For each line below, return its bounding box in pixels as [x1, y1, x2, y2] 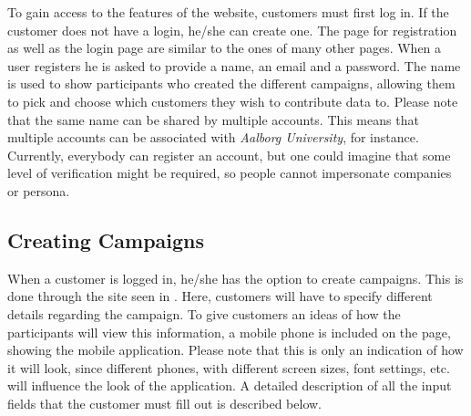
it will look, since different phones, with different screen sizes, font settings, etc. [7, 358, 450, 377]
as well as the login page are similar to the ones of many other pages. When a [7, 38, 442, 57]
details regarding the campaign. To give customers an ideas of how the [7, 304, 401, 323]
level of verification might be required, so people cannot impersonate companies [7, 163, 452, 182]
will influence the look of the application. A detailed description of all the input [7, 376, 452, 395]
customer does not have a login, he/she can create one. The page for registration [7, 20, 457, 39]
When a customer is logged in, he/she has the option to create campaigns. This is [7, 268, 464, 287]
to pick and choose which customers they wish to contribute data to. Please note [7, 91, 458, 110]
